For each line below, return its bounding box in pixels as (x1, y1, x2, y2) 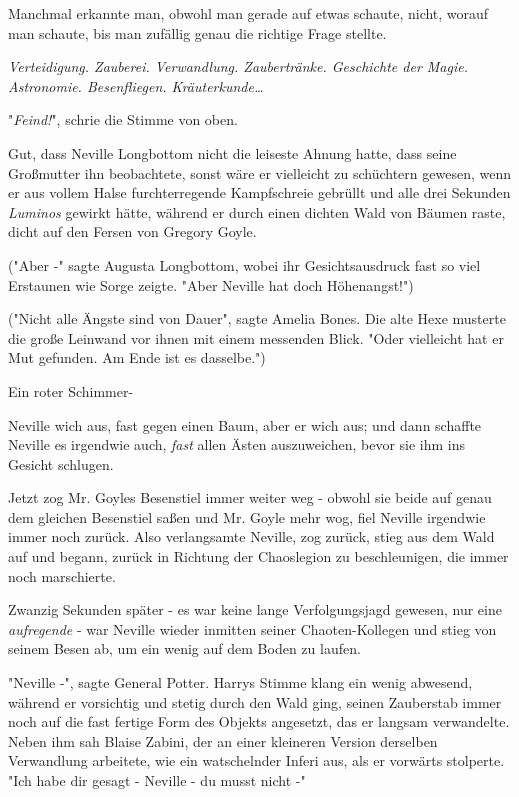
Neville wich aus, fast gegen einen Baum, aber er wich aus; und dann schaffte (8, 414, 482, 435)
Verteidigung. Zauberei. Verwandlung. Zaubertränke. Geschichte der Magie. (8, 56, 468, 77)
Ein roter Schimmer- (8, 380, 134, 401)
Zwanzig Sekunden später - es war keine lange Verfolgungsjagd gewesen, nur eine (8, 599, 502, 620)
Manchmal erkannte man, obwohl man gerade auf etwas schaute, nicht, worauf (8, 3, 489, 23)
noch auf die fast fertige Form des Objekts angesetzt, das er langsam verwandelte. (8, 711, 510, 732)
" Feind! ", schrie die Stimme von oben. (8, 109, 238, 130)
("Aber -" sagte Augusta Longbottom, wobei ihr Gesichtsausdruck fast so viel (8, 254, 481, 275)
